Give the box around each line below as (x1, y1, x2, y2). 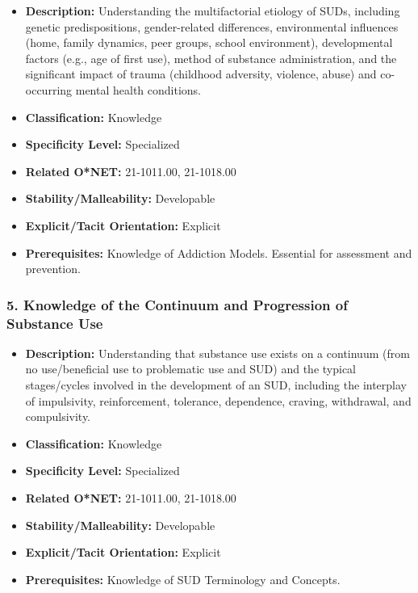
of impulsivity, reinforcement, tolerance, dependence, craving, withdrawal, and (25, 392, 412, 409)
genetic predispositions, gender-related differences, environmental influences (25, 18, 399, 35)
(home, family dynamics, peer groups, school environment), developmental (25, 34, 393, 51)
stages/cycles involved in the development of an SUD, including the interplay (25, 376, 407, 393)
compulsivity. (25, 408, 91, 425)
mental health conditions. (75, 81, 201, 98)
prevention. (25, 260, 81, 277)
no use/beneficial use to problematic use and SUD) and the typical (25, 360, 356, 377)
